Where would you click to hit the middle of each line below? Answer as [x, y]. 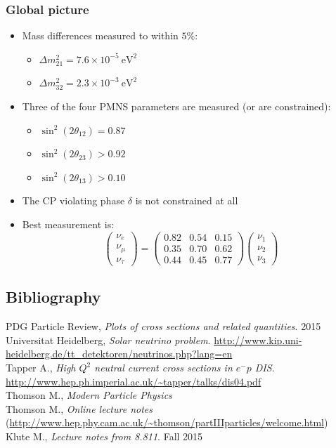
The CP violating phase [73, 200]
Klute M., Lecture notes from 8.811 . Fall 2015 [104, 436]
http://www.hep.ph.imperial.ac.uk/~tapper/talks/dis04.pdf [134, 381]
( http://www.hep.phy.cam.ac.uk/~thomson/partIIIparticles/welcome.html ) [167, 422]
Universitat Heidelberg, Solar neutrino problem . [108, 340]
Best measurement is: [68, 224]
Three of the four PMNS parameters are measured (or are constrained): [176, 106]
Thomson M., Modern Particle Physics [89, 395]
